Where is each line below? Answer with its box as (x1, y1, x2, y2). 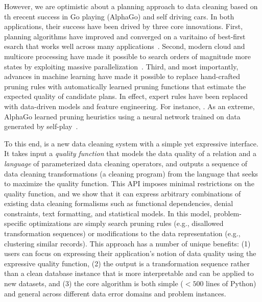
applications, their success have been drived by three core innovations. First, (4, 21, 243, 32)
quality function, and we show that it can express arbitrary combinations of (4, 188, 241, 198)
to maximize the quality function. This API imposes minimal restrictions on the (4, 178, 254, 189)
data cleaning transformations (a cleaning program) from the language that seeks (4, 168, 258, 179)
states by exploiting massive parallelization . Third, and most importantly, (4, 61, 239, 71)
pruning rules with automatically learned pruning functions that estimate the (4, 81, 246, 91)
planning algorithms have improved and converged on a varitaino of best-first (4, 31, 246, 41)
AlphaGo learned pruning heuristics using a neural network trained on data (4, 111, 241, 121)
